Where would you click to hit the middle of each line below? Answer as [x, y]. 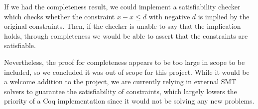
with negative [169, 16]
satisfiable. [20, 45]
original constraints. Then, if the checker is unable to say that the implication [123, 26]
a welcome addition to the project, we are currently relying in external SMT [120, 82]
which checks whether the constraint [60, 16]
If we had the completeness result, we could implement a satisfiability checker [122, 6]
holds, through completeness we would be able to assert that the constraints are [126, 35]
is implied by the [224, 16]
